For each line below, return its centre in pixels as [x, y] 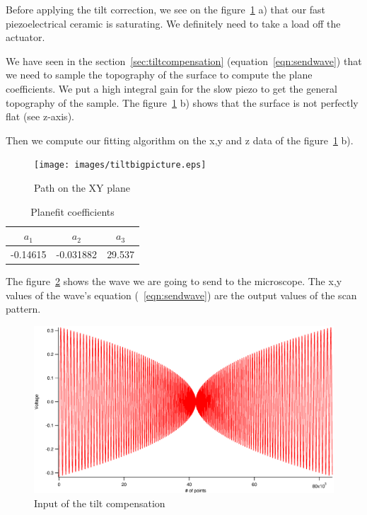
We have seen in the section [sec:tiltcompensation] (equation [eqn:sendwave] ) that [184, 60]
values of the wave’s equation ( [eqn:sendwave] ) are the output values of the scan [181, 295]
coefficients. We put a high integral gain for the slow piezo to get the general [171, 88]
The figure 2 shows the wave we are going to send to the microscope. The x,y [174, 281]
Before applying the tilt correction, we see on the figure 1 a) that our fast [166, 9]
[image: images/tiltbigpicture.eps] [120, 165]
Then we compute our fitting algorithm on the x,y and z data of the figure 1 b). [180, 140]
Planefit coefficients [72, 211]
